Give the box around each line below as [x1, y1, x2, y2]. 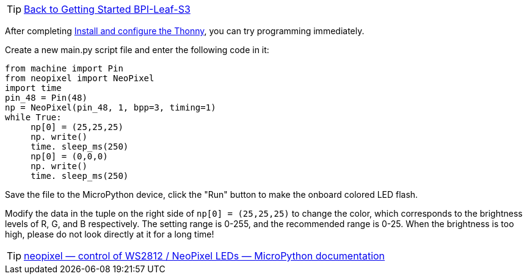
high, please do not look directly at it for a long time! [5, 229, 214, 239]
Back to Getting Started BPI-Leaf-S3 [24, 3, 191, 15]
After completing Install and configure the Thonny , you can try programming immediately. [5, 26, 365, 36]
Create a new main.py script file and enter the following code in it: [5, 45, 269, 55]
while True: [5, 112, 62, 122]
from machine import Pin [5, 63, 123, 73]
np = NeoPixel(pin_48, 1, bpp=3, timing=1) [5, 103, 216, 112]
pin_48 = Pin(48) [5, 93, 87, 103]
